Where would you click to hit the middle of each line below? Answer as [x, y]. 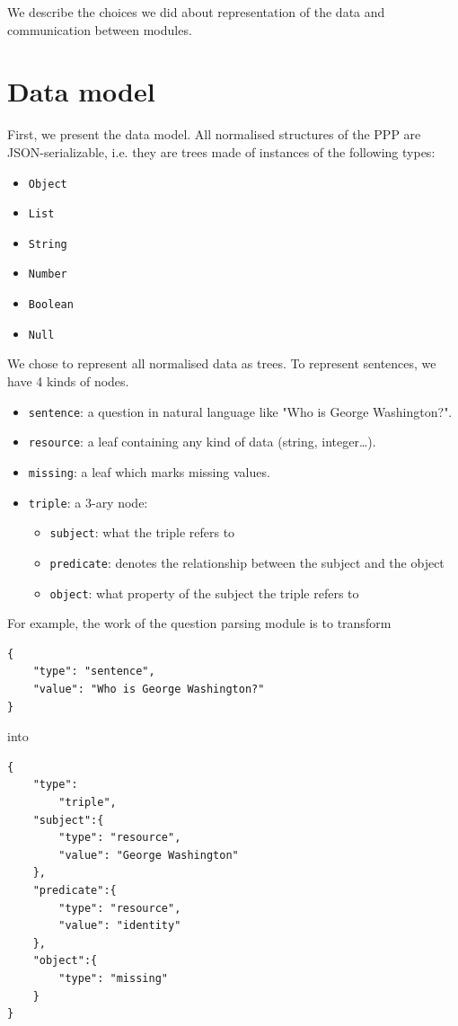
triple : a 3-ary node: [88, 502]
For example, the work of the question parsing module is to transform [199, 623]
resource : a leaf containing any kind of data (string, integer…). [202, 442]
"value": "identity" [120, 926]
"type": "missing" [113, 978]
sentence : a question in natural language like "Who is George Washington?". [240, 411]
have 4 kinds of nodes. [68, 381]
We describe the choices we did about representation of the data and [196, 12]
